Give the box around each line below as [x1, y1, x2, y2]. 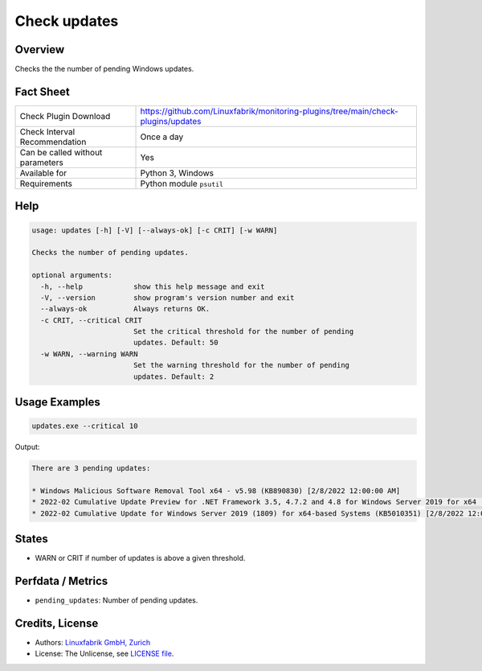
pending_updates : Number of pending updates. [35, 595, 198, 605]
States [14, 532, 48, 546]
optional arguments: [31, 270, 112, 280]
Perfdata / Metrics [14, 574, 108, 588]
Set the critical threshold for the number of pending [133, 327, 354, 336]
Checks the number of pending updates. [31, 248, 189, 257]
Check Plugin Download [19, 110, 111, 121]
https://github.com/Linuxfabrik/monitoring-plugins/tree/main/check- [140, 105, 399, 117]
